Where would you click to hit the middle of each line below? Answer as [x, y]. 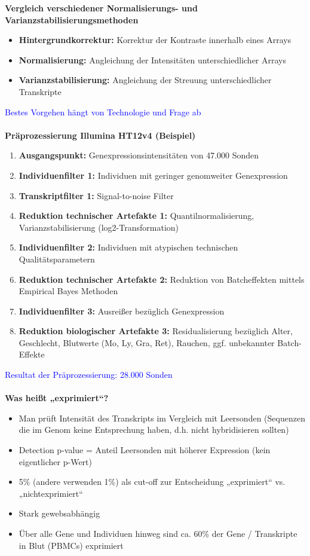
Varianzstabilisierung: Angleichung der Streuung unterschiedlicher [145, 80]
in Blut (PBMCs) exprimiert [71, 545]
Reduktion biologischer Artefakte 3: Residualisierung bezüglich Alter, [156, 331]
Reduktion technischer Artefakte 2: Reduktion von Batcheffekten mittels [162, 279]
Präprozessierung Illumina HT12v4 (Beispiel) [100, 135]
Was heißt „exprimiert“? [57, 398]
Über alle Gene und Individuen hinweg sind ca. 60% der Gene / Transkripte [158, 533]
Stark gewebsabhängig [59, 513]
